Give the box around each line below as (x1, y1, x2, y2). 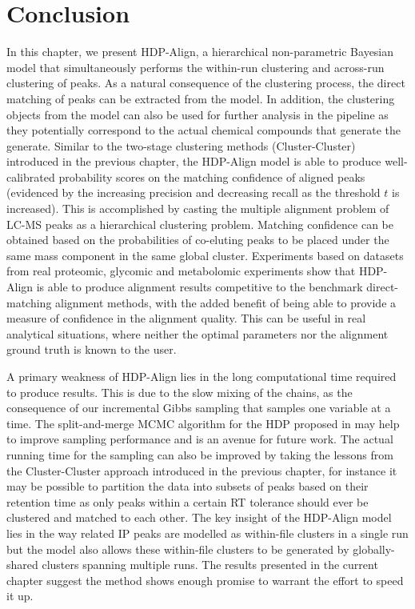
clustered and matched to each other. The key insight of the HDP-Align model (6, 509, 392, 526)
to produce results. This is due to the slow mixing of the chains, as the (6, 383, 353, 400)
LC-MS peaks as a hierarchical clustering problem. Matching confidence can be (6, 215, 393, 232)
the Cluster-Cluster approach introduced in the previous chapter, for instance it (6, 462, 397, 479)
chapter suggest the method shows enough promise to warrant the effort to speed (6, 571, 404, 588)
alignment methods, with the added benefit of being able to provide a (55, 294, 397, 311)
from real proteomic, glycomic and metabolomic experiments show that (6, 262, 356, 279)
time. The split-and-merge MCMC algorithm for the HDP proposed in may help (6, 415, 400, 431)
